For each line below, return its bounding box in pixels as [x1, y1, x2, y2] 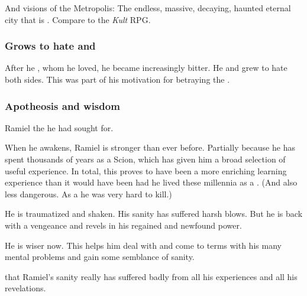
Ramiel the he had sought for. [5, 121, 114, 134]
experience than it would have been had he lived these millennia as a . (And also [5, 176, 298, 188]
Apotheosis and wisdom [5, 98, 120, 113]
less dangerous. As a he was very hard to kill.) [5, 187, 172, 200]
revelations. [5, 282, 46, 294]
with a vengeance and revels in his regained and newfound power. [5, 219, 242, 231]
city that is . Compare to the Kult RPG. [5, 13, 151, 25]
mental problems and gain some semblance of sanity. [5, 251, 195, 263]
